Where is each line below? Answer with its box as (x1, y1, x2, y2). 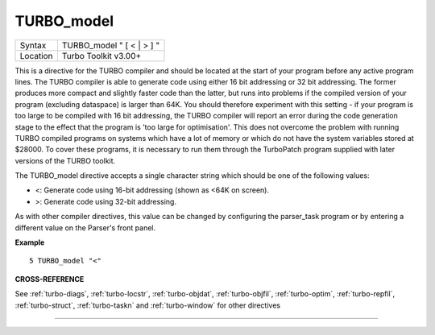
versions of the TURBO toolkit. (14, 155, 116, 165)
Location (19, 50, 53, 61)
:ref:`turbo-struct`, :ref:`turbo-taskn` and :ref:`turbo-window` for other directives (14, 300, 281, 310)
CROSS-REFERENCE (14, 274, 85, 283)
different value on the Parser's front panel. (14, 222, 156, 233)
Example (14, 238, 45, 247)
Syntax (19, 39, 47, 51)
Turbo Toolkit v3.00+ (61, 50, 142, 61)
